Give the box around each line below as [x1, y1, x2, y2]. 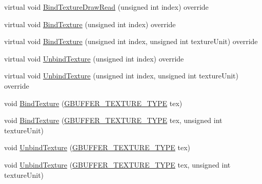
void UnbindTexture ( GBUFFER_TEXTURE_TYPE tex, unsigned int [4, 159, 231, 170]
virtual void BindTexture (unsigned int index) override [4, 18, 176, 29]
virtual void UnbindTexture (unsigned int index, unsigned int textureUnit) [4, 70, 238, 81]
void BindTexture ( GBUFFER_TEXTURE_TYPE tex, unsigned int [4, 115, 223, 126]
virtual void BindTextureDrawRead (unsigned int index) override [4, 2, 209, 12]
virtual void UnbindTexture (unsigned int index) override [4, 53, 184, 64]
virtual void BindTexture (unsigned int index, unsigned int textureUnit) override [4, 36, 258, 47]
